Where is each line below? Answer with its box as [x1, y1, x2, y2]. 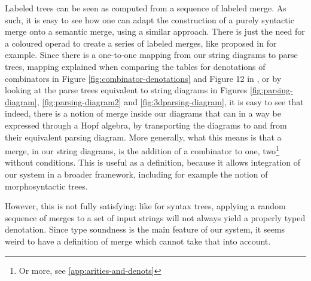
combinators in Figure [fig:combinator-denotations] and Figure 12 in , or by [5, 72, 282, 84]
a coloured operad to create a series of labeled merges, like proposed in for [5, 36, 277, 49]
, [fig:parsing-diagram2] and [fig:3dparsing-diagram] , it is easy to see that [36, 95, 304, 108]
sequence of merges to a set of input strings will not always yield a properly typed [5, 211, 306, 224]
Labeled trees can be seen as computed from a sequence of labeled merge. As [5, 2, 286, 14]
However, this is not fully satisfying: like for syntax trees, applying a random [5, 200, 286, 212]
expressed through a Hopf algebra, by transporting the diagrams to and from [5, 118, 287, 131]
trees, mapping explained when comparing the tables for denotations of [5, 60, 266, 72]
